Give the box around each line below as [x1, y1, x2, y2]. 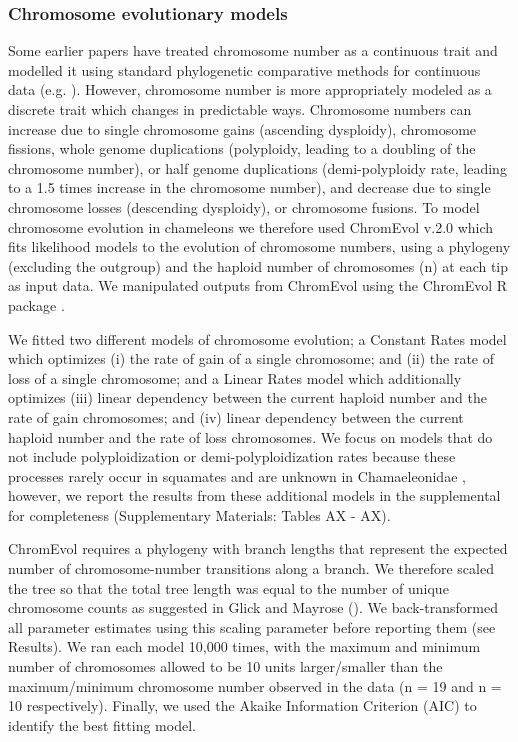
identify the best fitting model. [8, 714, 196, 735]
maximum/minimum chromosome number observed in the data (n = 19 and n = [8, 675, 502, 696]
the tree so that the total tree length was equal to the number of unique [8, 577, 449, 598]
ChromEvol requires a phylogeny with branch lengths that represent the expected [8, 538, 508, 559]
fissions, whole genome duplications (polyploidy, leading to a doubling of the [8, 138, 476, 159]
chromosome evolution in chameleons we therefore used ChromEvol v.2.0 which [8, 216, 494, 237]
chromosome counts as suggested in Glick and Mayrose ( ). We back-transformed [8, 597, 498, 618]
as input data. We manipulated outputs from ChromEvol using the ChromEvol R [8, 275, 508, 296]
